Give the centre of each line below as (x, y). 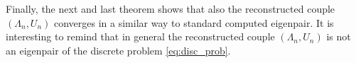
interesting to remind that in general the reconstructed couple (140, 36)
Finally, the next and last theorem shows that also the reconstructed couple (171, 8)
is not (339, 36)
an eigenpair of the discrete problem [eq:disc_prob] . (118, 50)
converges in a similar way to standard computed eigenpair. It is (194, 22)
